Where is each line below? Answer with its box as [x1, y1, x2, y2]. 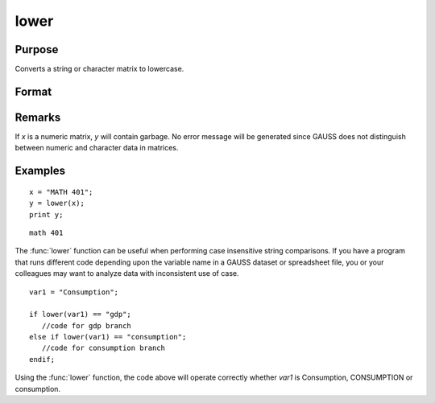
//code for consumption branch [41, 343, 165, 353]
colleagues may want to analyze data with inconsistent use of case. [14, 269, 239, 278]
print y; [29, 210, 64, 219]
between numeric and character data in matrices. [14, 143, 179, 153]
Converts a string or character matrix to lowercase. [14, 64, 184, 74]
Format [14, 84, 52, 98]
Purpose [14, 43, 59, 56]
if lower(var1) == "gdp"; [29, 310, 132, 319]
